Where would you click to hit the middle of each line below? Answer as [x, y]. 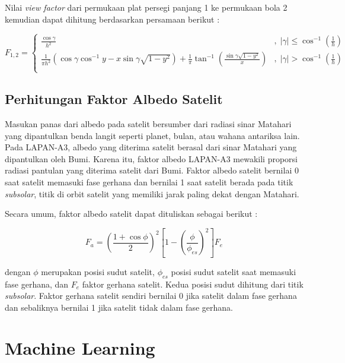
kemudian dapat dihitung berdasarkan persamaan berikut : [112, 19]
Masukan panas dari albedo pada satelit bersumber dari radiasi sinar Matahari [148, 123]
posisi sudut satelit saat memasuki [234, 271]
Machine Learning [80, 348]
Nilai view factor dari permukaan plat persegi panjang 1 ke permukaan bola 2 [146, 7]
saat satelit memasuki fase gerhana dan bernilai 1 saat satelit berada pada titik [149, 181]
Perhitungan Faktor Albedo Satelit [114, 99]
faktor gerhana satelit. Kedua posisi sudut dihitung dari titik [193, 284]
